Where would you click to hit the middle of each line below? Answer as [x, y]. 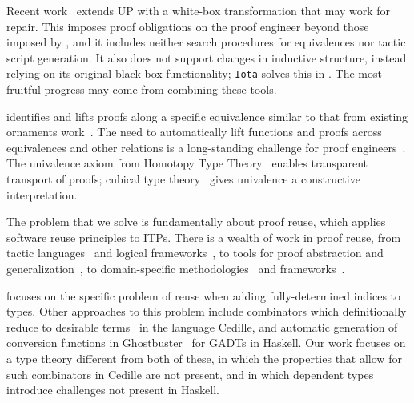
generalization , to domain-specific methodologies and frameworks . [176, 268]
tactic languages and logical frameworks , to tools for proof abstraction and [195, 253]
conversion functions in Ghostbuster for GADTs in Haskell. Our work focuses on [206, 343]
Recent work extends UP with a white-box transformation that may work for [199, 10]
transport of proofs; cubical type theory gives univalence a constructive [183, 179]
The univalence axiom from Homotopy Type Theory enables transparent [187, 163]
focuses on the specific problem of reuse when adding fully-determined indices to [204, 295]
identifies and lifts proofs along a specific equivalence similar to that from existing [207, 116]
